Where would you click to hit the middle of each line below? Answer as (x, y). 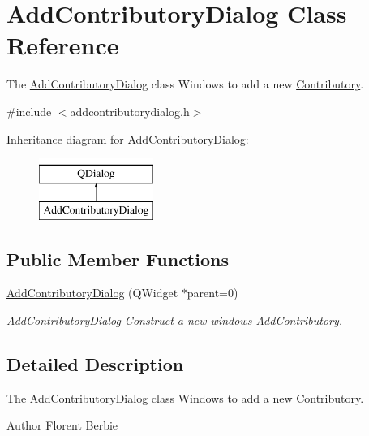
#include (29, 111)
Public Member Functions (118, 259)
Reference (63, 45)
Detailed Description (95, 364)
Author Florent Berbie (62, 425)
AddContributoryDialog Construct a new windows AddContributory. (175, 320)
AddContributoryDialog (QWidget (92, 293)
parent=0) (212, 293)
